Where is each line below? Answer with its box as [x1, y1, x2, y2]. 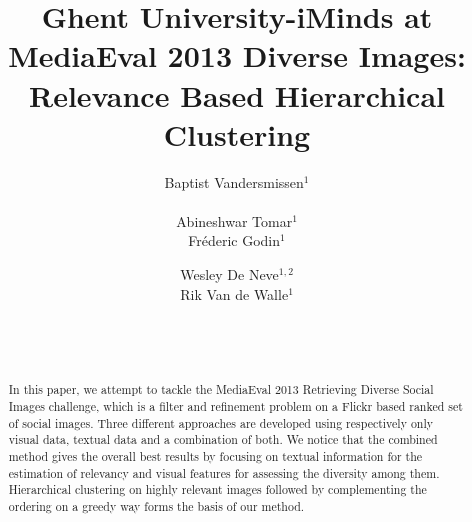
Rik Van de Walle [180, 283, 289, 304]
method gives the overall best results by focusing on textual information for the [8, 447, 423, 464]
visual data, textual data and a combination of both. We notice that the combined [8, 431, 438, 448]
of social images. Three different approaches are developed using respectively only [8, 414, 434, 431]
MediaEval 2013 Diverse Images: [8, 35, 466, 76]
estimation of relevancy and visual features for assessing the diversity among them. [8, 464, 440, 481]
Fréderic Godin [188, 230, 281, 251]
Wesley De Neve [180, 264, 279, 285]
